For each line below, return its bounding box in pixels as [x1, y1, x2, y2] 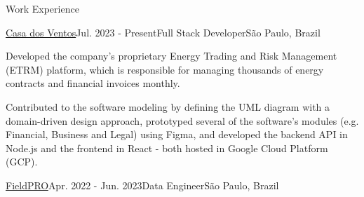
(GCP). [6, 154, 38, 169]
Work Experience [6, 1, 79, 15]
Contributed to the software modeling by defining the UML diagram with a [6, 99, 330, 114]
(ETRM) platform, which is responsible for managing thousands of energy [6, 62, 324, 76]
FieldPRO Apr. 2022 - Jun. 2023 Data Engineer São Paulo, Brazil [6, 177, 279, 192]
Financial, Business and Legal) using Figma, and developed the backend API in [6, 127, 348, 142]
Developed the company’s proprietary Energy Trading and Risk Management [6, 48, 337, 63]
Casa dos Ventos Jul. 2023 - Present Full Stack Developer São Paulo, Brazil [6, 25, 321, 39]
